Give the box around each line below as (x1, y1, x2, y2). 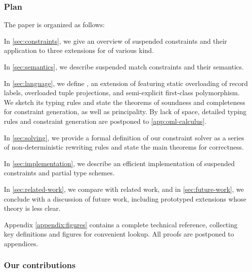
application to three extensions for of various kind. (4, 45, 154, 55)
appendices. (4, 238, 38, 248)
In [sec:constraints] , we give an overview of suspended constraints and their (4, 35, 227, 46)
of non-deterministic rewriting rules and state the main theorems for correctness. (4, 142, 244, 152)
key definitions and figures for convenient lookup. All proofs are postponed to (4, 229, 234, 239)
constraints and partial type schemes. (4, 168, 115, 178)
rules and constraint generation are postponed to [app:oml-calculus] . (4, 116, 207, 126)
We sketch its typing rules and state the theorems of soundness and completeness (4, 97, 246, 107)
